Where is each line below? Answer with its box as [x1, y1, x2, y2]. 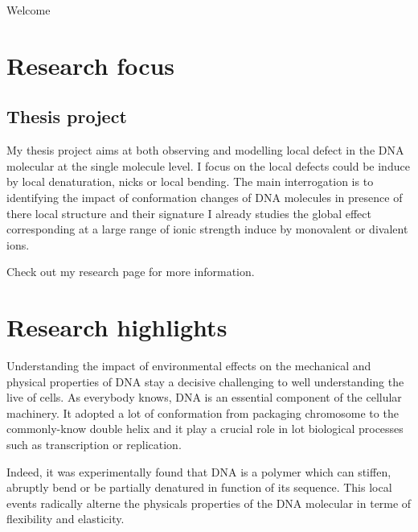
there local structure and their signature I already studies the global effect [6, 204, 371, 221]
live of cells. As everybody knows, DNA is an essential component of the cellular [6, 389, 402, 406]
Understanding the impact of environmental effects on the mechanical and [6, 357, 371, 374]
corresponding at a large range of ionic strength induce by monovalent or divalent [6, 221, 408, 237]
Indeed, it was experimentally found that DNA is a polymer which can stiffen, [6, 463, 391, 480]
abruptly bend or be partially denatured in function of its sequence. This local [6, 479, 392, 496]
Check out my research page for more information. [6, 263, 255, 280]
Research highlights [6, 311, 227, 344]
